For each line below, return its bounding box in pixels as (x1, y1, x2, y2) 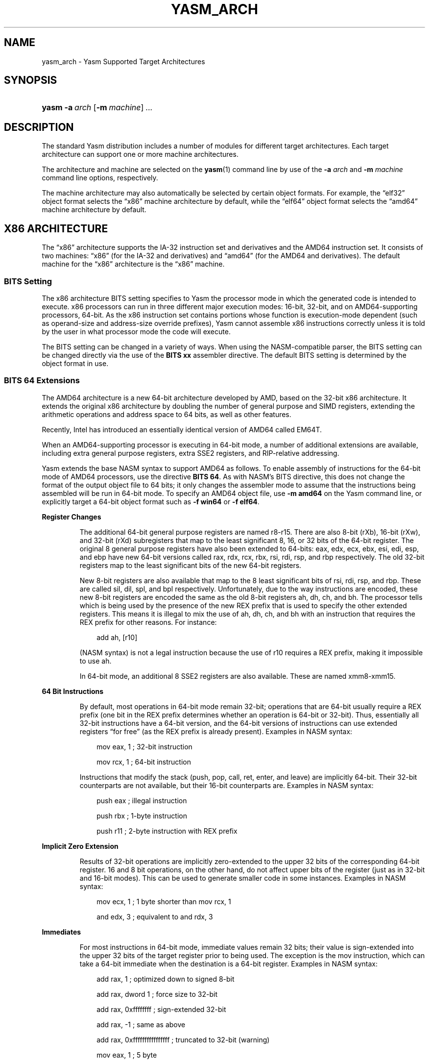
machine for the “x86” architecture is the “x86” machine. (42, 260, 225, 269)
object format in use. (42, 359, 109, 368)
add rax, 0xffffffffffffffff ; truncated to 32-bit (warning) (96, 1035, 270, 1044)
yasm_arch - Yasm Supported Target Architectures (42, 57, 205, 66)
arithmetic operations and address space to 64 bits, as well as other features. (42, 410, 291, 419)
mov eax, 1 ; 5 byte (96, 1050, 157, 1059)
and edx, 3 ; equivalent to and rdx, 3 (96, 912, 213, 921)
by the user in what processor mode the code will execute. (42, 327, 231, 336)
